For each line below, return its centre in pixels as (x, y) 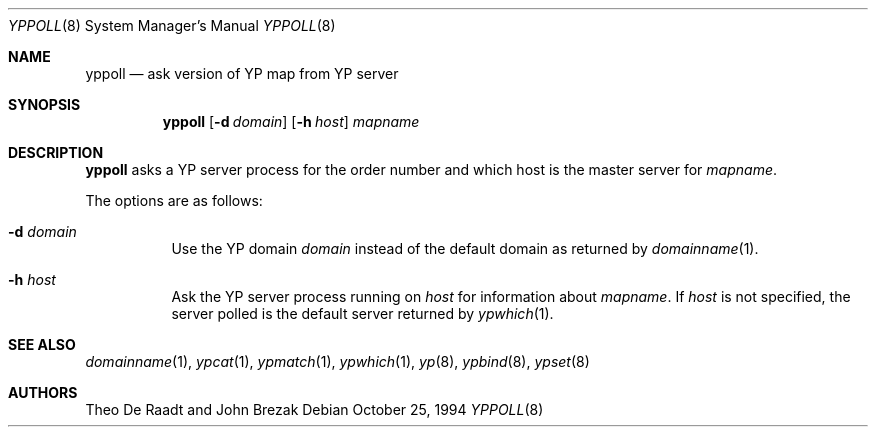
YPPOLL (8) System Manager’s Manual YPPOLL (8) (172, 25)
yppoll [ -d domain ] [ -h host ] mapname (291, 121)
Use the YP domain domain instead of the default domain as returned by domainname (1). (465, 248)
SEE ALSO (42, 344)
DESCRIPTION (56, 152)
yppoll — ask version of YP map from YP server (242, 73)
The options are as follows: (174, 200)
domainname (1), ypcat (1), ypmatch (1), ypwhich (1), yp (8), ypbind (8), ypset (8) (337, 361)
